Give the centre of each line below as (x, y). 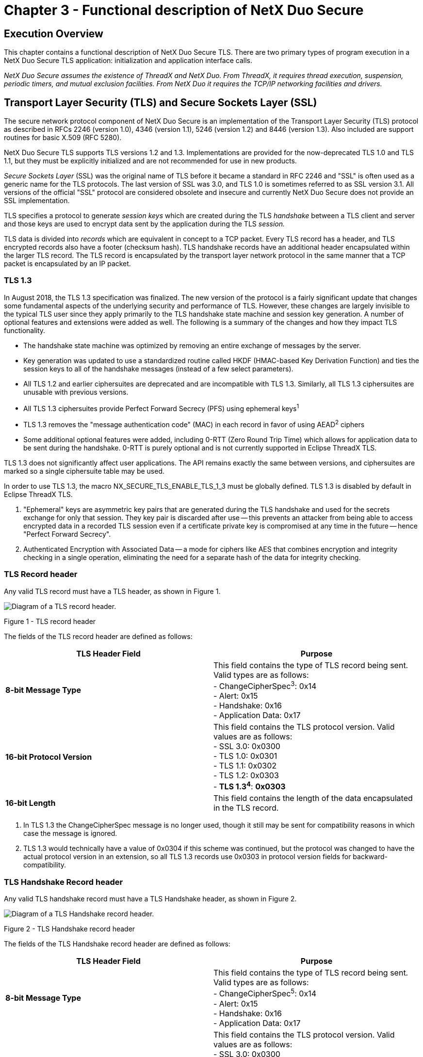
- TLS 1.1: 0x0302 (245, 766)
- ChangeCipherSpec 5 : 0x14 (265, 993)
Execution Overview (54, 33)
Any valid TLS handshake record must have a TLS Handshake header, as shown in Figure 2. (150, 899)
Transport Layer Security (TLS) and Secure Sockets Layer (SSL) (161, 102)
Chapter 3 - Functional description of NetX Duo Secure (184, 10)
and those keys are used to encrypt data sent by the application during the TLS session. (145, 224)
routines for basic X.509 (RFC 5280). (63, 138)
